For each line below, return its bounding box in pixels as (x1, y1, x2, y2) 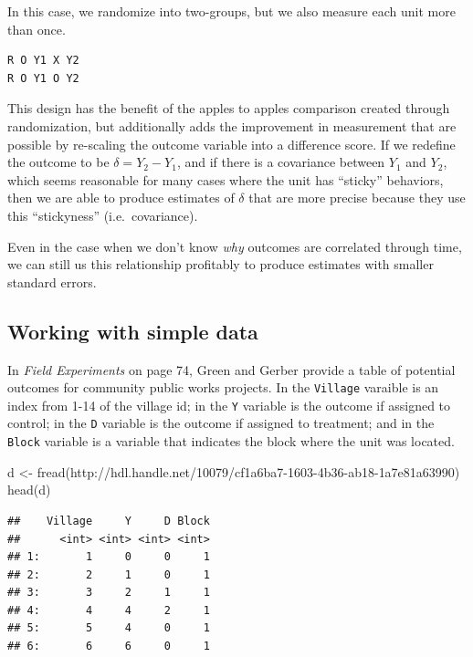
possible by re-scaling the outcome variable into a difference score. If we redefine (7, 134, 456, 153)
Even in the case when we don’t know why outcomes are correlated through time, (7, 236, 462, 255)
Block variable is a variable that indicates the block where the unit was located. (7, 432, 455, 451)
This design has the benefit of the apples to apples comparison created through (7, 99, 450, 118)
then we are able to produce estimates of (7, 188, 235, 207)
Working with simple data (7, 317, 258, 345)
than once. (7, 19, 66, 38)
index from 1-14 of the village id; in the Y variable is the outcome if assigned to (7, 395, 451, 414)
